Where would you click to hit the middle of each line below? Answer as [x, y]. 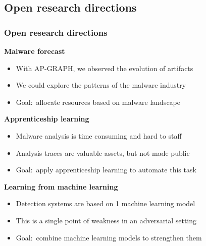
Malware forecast [35, 51]
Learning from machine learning [61, 186]
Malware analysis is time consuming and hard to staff [99, 135]
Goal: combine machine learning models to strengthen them [109, 237]
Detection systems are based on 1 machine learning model [106, 203]
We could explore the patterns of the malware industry [101, 85]
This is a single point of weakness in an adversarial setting [106, 220]
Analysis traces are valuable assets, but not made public [103, 152]
